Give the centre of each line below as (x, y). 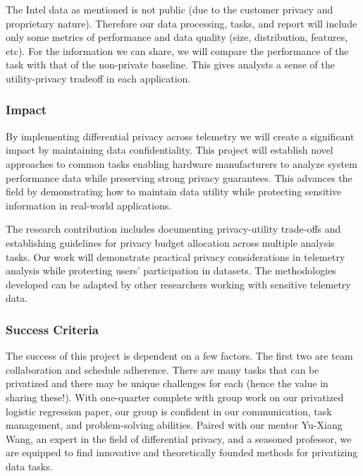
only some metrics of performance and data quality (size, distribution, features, (177, 37)
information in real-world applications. (89, 205)
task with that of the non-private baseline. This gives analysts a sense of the (170, 65)
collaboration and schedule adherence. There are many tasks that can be (162, 369)
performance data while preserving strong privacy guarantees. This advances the (179, 177)
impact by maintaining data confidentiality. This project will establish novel (170, 150)
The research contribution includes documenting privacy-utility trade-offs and (173, 229)
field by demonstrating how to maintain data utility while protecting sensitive (174, 191)
